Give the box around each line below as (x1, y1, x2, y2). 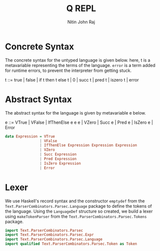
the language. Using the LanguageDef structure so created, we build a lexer (5, 208, 153, 214)
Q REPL (66, 3, 96, 14)
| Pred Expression (39, 156, 77, 161)
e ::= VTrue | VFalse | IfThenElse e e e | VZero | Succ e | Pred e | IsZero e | (5, 119, 153, 125)
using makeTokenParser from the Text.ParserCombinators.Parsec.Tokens (5, 213, 147, 219)
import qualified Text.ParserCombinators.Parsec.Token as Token (5, 241, 137, 247)
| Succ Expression (39, 152, 77, 157)
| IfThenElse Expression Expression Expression (39, 143, 137, 148)
